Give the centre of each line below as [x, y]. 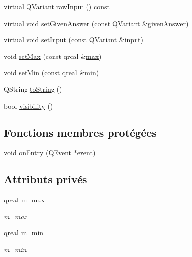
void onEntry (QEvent [38, 153]
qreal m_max [24, 200]
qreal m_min [24, 233]
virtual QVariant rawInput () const [57, 6]
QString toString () [33, 89]
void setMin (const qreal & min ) [52, 72]
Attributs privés [46, 179]
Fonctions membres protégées [80, 132]
